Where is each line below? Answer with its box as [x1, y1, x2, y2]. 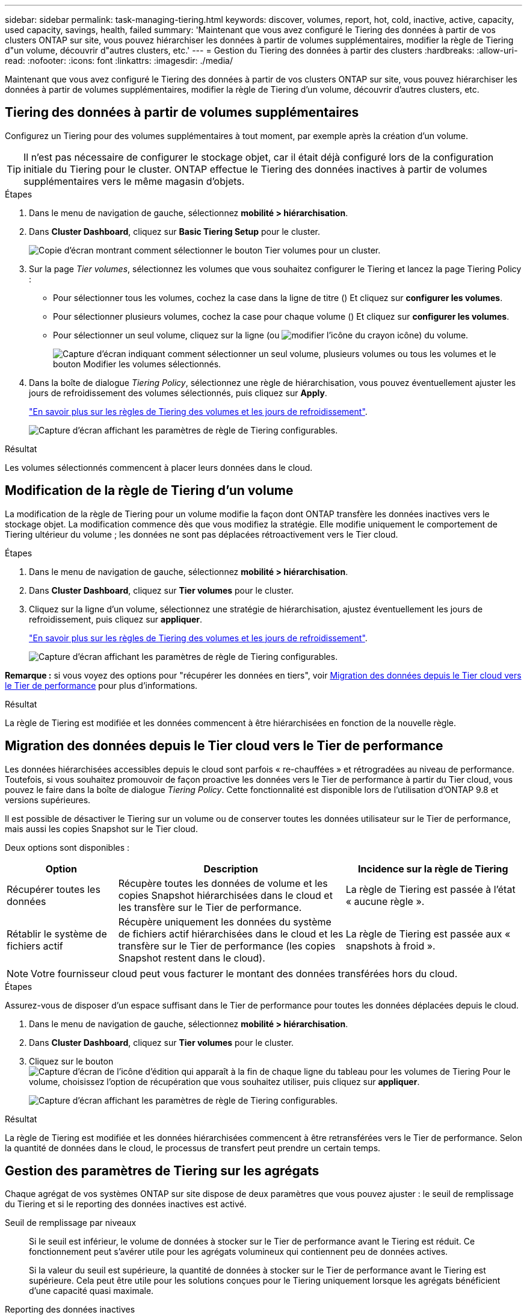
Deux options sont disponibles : [5, 842, 130, 853]
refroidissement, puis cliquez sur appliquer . [29, 614, 203, 624]
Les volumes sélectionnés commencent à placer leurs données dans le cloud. [5, 462, 313, 473]
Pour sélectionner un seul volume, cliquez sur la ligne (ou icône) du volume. [53, 329, 469, 340]
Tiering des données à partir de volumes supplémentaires [5, 105, 359, 120]
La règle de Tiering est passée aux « [345, 927, 511, 940]
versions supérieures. [5, 794, 91, 805]
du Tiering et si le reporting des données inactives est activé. [5, 1199, 247, 1210]
